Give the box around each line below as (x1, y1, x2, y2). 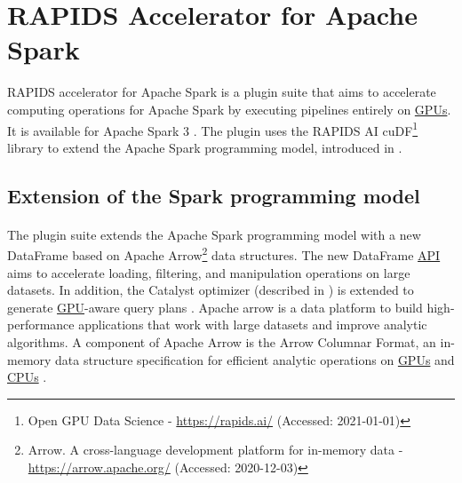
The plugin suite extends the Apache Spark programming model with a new (7, 225, 421, 243)
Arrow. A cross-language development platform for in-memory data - (28, 440, 403, 459)
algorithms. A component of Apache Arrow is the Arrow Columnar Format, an (7, 332, 436, 351)
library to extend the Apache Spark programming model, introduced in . (7, 138, 402, 156)
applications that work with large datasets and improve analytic (78, 315, 427, 334)
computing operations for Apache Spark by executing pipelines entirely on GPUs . (7, 99, 451, 118)
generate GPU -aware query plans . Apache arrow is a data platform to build (7, 297, 423, 316)
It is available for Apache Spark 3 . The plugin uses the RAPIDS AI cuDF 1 (7, 118, 418, 139)
